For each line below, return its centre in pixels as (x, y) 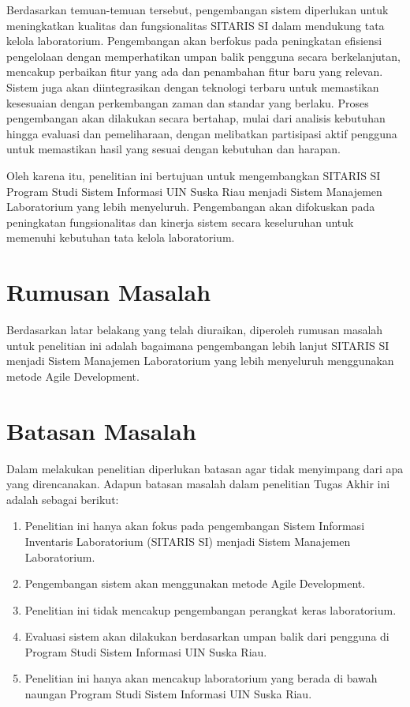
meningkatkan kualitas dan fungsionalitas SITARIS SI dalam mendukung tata (196, 25)
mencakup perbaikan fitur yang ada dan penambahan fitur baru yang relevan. (195, 71)
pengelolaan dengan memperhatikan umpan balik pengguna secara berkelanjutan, (203, 56)
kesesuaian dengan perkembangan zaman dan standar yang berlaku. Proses (188, 102)
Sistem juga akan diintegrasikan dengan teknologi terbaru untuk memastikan (193, 86)
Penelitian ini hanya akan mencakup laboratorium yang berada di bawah (201, 678)
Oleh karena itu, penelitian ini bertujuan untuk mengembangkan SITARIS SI (194, 175)
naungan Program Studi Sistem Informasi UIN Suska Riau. (168, 694)
